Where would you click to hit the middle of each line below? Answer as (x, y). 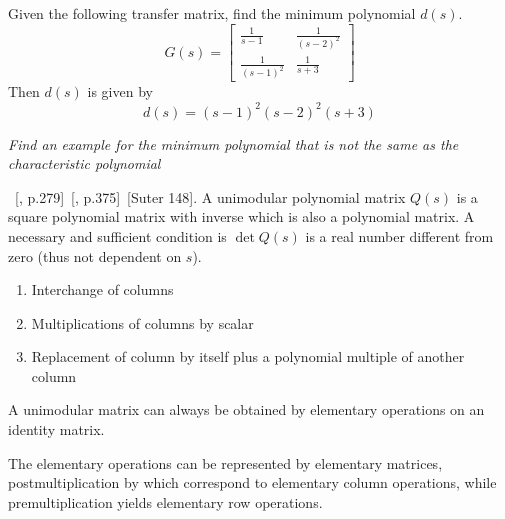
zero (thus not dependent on (95, 255)
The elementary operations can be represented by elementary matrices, (225, 462)
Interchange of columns (102, 289)
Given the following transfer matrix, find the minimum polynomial (212, 13)
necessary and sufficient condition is (117, 235)
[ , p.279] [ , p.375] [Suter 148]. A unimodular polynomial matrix (210, 196)
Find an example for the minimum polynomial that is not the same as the (233, 143)
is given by (120, 91)
